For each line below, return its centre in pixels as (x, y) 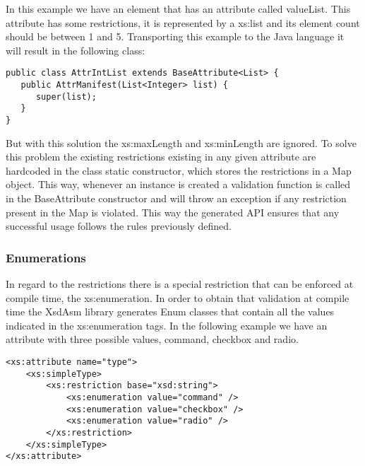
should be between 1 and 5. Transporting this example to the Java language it (175, 36)
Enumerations (46, 257)
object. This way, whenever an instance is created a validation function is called (178, 184)
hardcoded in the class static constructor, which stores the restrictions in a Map (179, 170)
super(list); (66, 97)
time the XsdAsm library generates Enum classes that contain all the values (170, 311)
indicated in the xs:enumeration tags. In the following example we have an (167, 325)
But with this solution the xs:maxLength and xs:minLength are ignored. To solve (181, 142)
